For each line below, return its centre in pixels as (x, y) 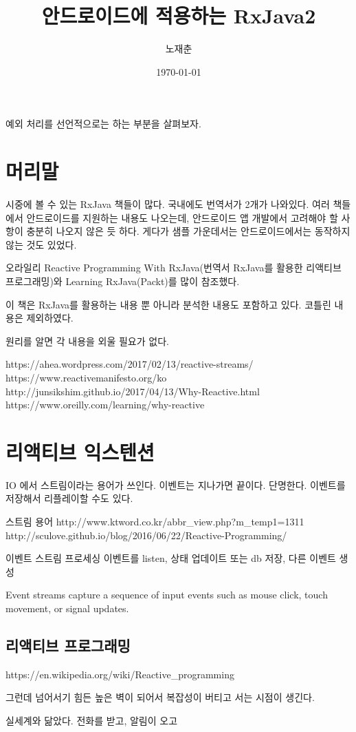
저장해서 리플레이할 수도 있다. (69, 498)
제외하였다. (50, 318)
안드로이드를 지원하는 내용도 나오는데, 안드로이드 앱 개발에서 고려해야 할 (182, 217)
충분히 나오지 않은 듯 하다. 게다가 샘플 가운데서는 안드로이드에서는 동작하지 (188, 231)
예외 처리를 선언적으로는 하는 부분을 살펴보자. (103, 124)
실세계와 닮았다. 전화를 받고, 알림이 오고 (92, 721)
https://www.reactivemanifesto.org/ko (86, 377)
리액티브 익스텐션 (80, 451)
